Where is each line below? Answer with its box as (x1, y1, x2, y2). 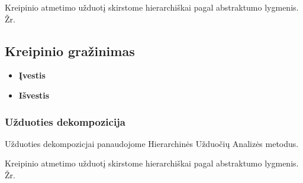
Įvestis (18, 69, 46, 81)
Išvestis (18, 89, 50, 101)
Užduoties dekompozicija (5, 114, 125, 129)
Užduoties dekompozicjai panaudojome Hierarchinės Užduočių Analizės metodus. (5, 137, 299, 149)
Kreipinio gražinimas (5, 41, 135, 60)
